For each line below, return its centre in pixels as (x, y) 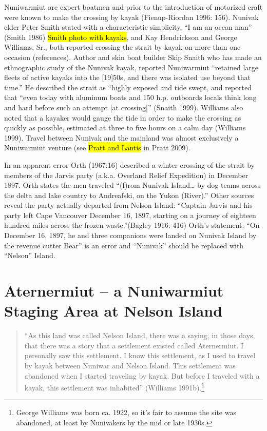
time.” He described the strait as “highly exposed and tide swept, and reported (128, 87)
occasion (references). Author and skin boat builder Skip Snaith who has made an (133, 57)
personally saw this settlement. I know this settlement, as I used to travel (140, 355)
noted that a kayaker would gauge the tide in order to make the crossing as (123, 117)
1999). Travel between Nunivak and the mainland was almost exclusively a (121, 137)
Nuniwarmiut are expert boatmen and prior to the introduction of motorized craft (133, 7)
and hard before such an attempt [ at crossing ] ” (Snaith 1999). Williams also (124, 107)
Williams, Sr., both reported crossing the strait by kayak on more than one (122, 47)
